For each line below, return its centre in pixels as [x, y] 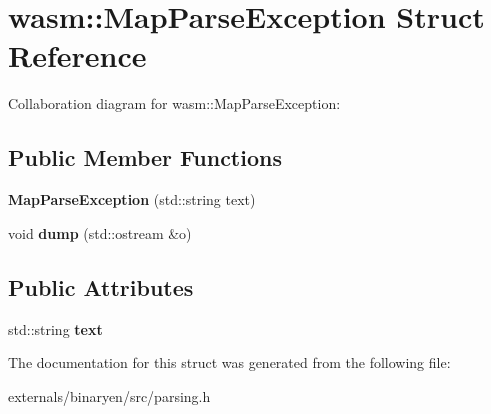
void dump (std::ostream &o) [100, 232]
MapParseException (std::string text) [132, 199]
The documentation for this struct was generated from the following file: [229, 362]
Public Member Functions [145, 157]
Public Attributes [101, 286]
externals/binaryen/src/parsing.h [109, 395]
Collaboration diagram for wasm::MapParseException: [174, 103]
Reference [77, 55]
